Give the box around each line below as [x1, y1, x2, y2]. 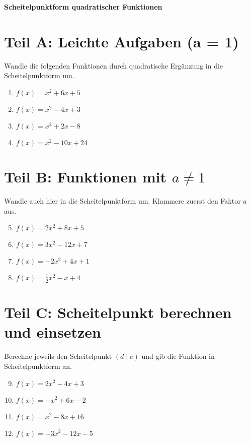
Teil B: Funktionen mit [4, 166, 167, 187]
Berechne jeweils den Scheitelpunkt [4, 351, 112, 361]
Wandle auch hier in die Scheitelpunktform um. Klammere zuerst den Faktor [4, 196, 241, 206]
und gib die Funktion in [141, 351, 215, 361]
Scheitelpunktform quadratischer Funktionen [4, 2, 162, 12]
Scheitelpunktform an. [4, 360, 72, 371]
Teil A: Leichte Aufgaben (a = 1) [4, 31, 239, 51]
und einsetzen [4, 322, 101, 342]
